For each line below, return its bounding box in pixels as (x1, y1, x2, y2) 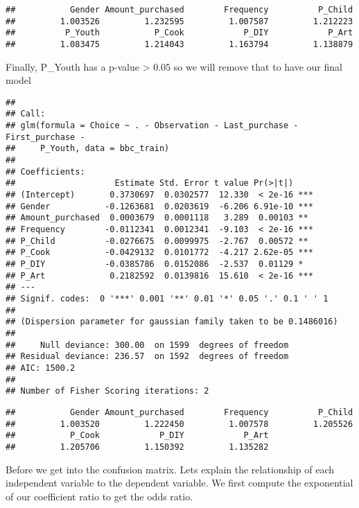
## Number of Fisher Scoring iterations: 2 (6, 386, 209, 396)
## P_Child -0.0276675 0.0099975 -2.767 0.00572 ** (6, 236, 308, 246)
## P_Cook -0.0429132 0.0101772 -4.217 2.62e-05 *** (6, 247, 313, 258)
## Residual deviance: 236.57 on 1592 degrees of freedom (6, 351, 289, 362)
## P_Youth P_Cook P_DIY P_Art (6, 28, 353, 38)
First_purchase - (6, 132, 85, 142)
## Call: (6, 109, 46, 119)
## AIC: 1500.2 (6, 362, 76, 373)
